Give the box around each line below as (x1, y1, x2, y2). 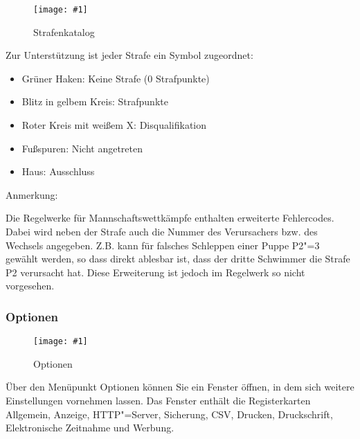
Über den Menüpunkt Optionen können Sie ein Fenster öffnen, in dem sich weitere (6, 379, 354, 394)
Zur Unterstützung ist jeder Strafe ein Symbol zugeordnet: (6, 48, 253, 62)
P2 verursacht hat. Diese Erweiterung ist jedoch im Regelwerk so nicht (6, 265, 305, 279)
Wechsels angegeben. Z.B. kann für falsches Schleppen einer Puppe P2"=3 (6, 238, 320, 252)
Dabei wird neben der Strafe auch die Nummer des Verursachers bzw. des (6, 224, 318, 238)
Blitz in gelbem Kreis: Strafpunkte (21, 94, 168, 109)
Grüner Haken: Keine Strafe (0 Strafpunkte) (21, 71, 210, 85)
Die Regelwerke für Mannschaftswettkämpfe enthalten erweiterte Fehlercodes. (6, 210, 334, 225)
